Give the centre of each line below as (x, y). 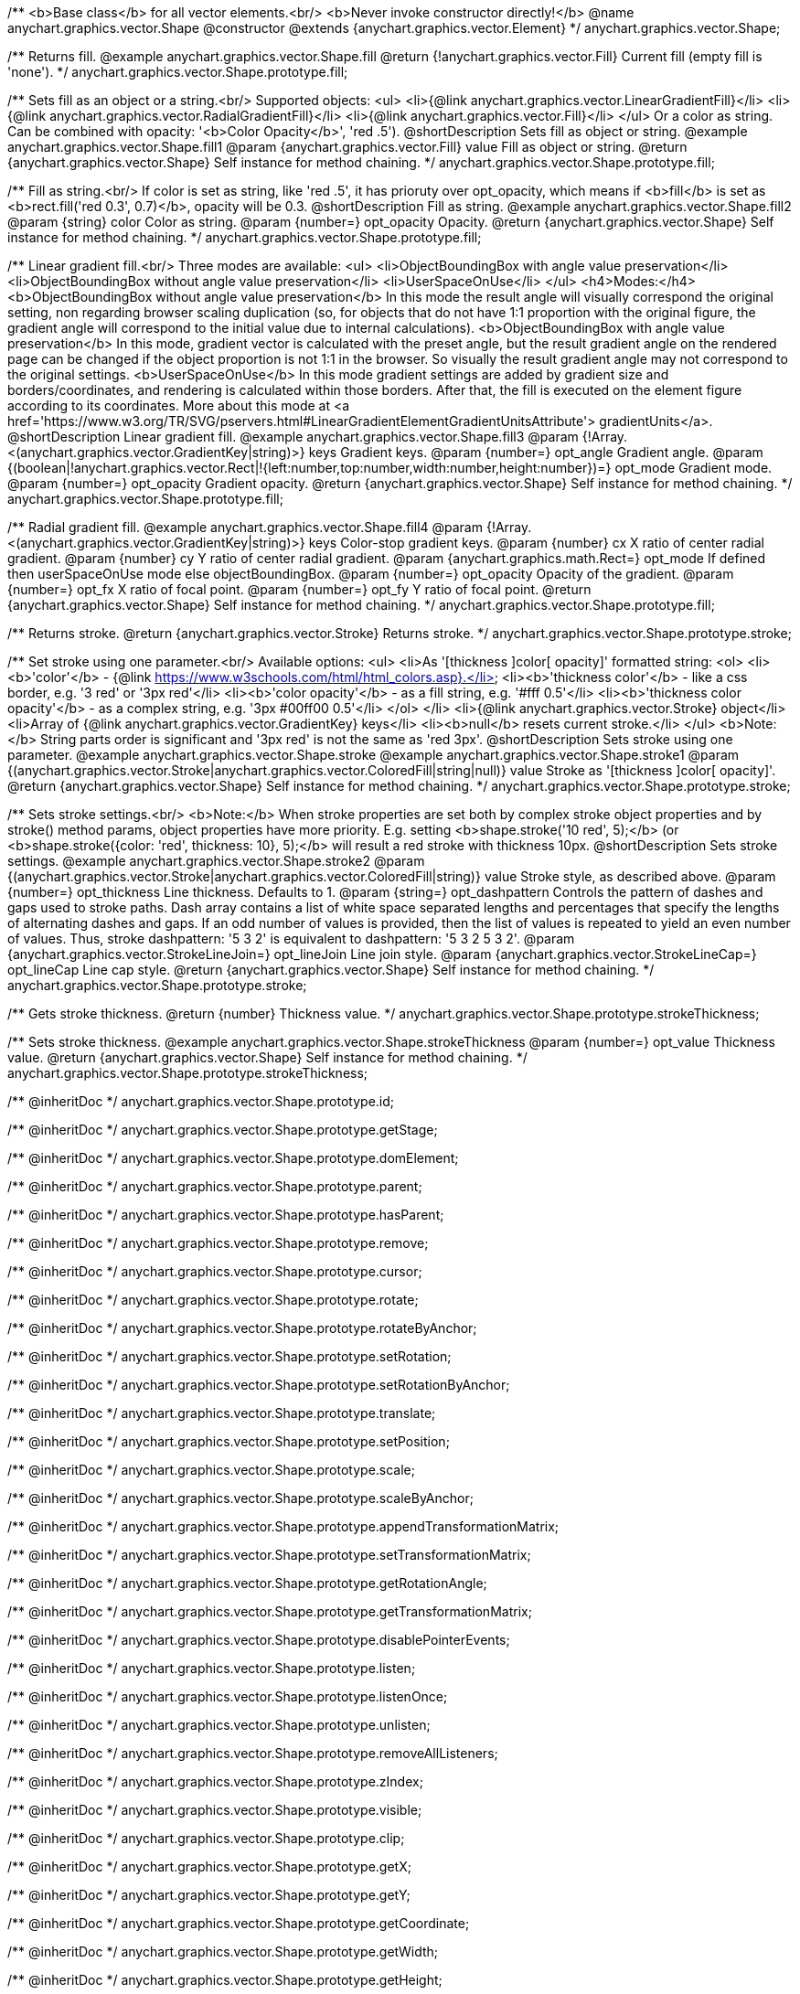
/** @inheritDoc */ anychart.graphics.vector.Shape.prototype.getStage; (223, 1130)
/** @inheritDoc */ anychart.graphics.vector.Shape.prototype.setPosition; (229, 1441)
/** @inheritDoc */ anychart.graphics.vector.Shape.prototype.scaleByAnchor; (240, 1498)
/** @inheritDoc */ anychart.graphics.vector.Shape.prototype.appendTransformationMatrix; (283, 1526)
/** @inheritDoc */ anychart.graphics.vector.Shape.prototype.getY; (209, 1895)
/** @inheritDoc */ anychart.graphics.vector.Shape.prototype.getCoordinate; (239, 1923)
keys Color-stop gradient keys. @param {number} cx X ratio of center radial (536, 543)
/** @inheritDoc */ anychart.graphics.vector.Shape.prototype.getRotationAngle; (247, 1583)
